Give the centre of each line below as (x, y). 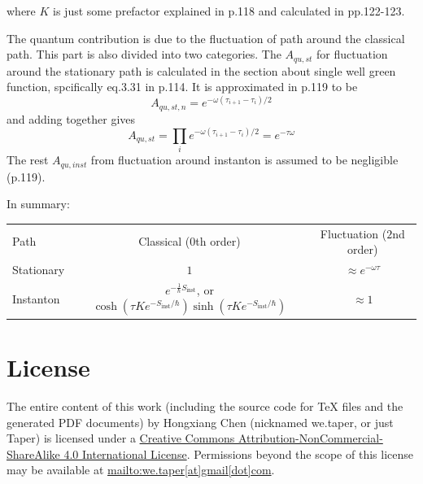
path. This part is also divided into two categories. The (144, 54)
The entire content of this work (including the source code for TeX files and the (205, 406)
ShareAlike (33, 453)
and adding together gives (71, 118)
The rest (28, 160)
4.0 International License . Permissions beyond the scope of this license (238, 453)
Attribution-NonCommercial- (310, 438)
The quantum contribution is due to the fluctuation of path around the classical (206, 38)
